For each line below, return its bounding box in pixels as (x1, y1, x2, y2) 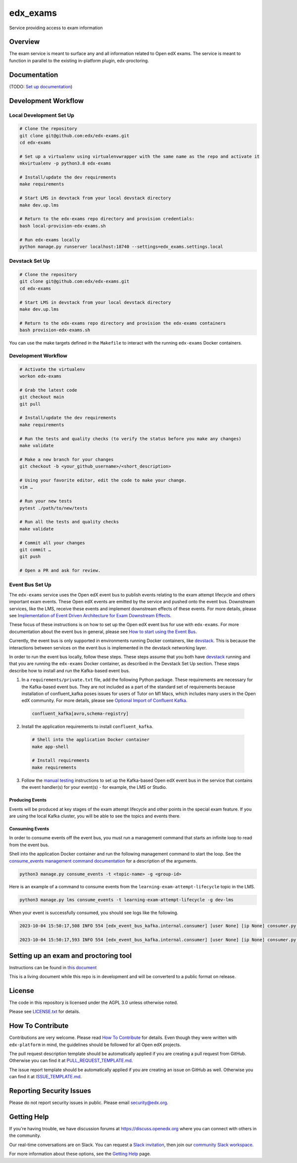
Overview (9, 38, 40, 46)
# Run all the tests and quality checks (19, 519, 119, 525)
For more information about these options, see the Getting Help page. (9, 1151, 151, 1157)
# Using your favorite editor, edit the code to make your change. (19, 477, 187, 483)
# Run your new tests (19, 498, 72, 504)
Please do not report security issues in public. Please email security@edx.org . (9, 1100, 168, 1105)
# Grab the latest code (19, 387, 78, 393)
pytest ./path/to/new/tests (19, 505, 88, 511)
